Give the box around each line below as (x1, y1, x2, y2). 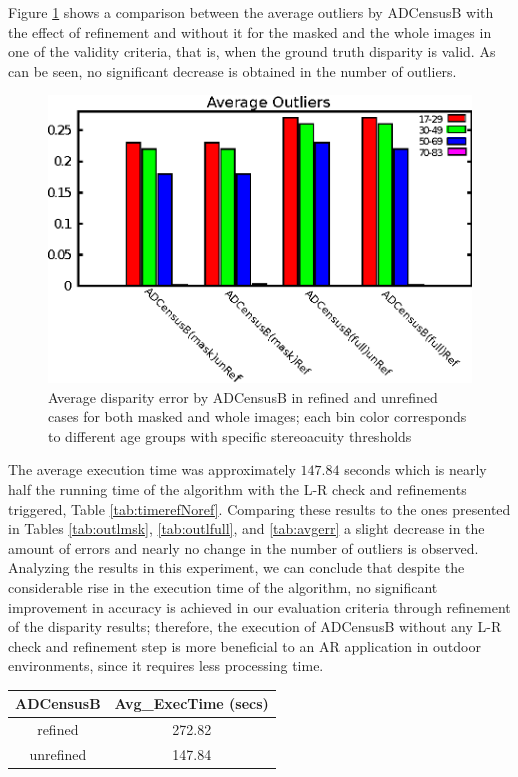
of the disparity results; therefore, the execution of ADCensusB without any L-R (8, 616, 502, 637)
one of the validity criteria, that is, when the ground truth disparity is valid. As (8, 41, 496, 62)
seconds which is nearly (344, 459, 487, 480)
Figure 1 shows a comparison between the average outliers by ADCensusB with (8, 2, 494, 22)
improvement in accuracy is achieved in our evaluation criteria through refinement (8, 596, 511, 617)
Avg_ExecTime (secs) (114, 693, 269, 714)
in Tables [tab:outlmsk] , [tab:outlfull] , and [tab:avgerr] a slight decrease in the (8, 518, 485, 539)
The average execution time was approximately (8, 459, 296, 480)
